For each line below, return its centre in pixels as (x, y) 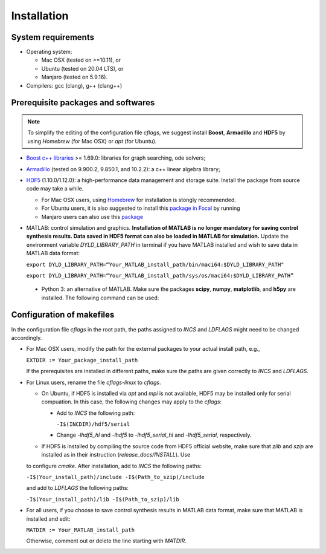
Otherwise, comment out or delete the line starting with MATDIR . (106, 541)
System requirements (53, 37)
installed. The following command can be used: (100, 298)
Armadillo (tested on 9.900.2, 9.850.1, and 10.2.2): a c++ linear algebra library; (123, 169)
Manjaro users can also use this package (92, 217)
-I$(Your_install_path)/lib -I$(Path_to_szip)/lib (103, 499)
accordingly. (27, 337)
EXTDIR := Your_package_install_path (82, 360)
